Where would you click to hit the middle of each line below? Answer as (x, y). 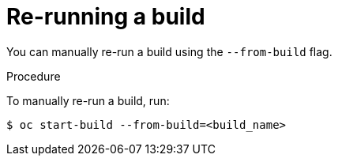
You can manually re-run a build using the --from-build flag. (169, 51)
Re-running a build (106, 17)
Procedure (34, 76)
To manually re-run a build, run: (88, 100)
